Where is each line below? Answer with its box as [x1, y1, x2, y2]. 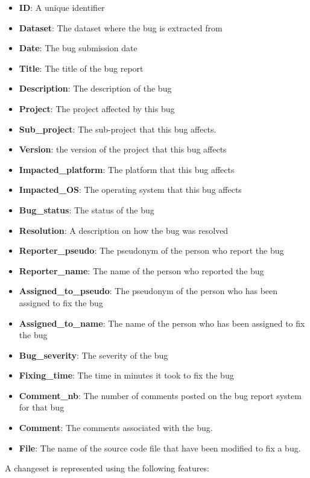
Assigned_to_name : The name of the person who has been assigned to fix [19, 316, 305, 329]
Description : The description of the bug [19, 82, 172, 95]
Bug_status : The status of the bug [19, 203, 154, 216]
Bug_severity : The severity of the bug [19, 348, 168, 361]
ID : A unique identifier [19, 1, 105, 13]
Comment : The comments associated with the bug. [19, 421, 213, 434]
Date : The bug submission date [19, 42, 138, 54]
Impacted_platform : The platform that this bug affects [19, 163, 235, 175]
